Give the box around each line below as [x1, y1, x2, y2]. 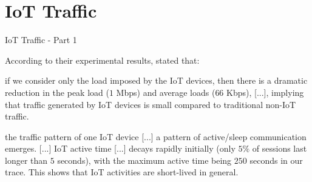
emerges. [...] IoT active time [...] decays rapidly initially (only [5, 142, 236, 155]
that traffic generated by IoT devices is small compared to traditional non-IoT [5, 98, 296, 110]
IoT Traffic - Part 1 [5, 33, 77, 46]
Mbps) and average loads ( [116, 86, 215, 98]
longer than [5, 153, 48, 166]
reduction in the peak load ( [5, 86, 109, 98]
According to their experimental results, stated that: [5, 53, 200, 66]
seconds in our [249, 153, 303, 166]
